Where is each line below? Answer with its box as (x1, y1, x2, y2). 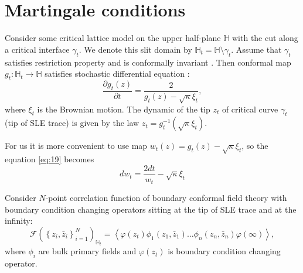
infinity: (5, 214, 33, 227)
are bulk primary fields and (38, 245, 137, 257)
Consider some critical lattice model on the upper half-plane (5, 32, 221, 44)
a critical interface (5, 43, 70, 55)
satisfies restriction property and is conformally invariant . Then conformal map (5, 56, 291, 68)
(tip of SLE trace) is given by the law (5, 117, 139, 129)
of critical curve (222, 103, 278, 115)
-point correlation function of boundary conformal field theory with (45, 192, 287, 204)
